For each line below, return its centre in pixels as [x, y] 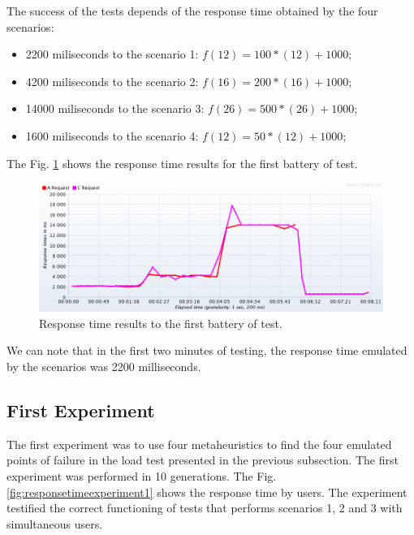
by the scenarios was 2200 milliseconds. [104, 367]
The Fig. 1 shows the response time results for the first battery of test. [182, 163]
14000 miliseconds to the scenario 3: [115, 108]
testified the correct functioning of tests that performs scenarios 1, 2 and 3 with [205, 508]
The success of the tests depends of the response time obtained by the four [192, 11]
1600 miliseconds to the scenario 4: [112, 135]
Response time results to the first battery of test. [161, 323]
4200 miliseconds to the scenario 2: [112, 81]
